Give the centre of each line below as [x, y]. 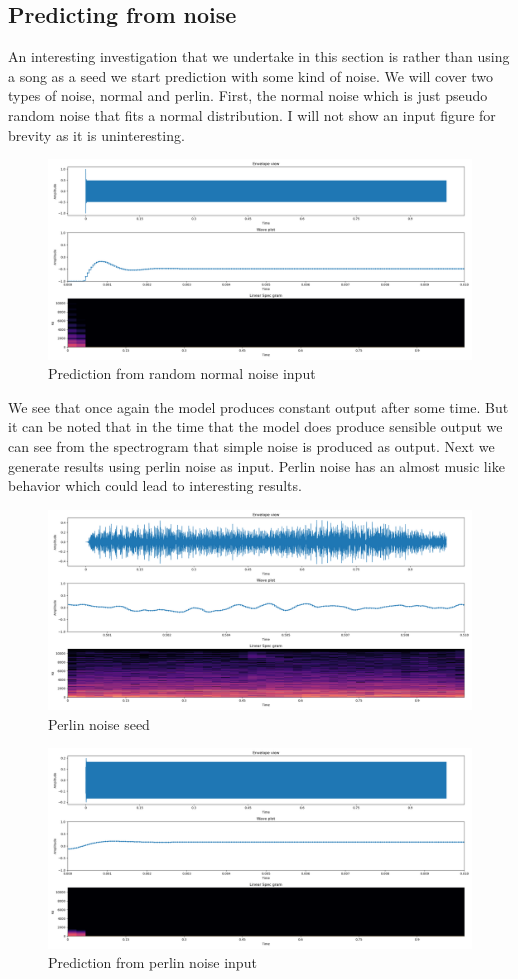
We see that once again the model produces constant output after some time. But [258, 406]
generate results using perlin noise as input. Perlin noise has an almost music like [256, 465]
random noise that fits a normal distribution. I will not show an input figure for [252, 114]
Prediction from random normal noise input [182, 373]
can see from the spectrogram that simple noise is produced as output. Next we [251, 445]
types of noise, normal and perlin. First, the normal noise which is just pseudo [248, 95]
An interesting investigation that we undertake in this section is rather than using [259, 56]
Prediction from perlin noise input [152, 962]
